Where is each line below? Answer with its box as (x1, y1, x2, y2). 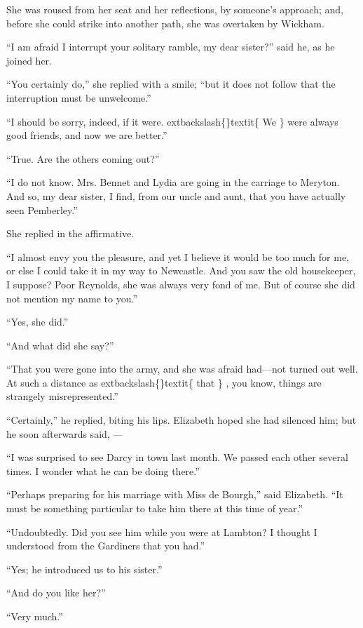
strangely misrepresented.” (6, 389, 118, 403)
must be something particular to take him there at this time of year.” (6, 501, 303, 516)
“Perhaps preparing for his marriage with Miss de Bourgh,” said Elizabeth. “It (6, 487, 343, 502)
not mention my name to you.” (6, 290, 138, 305)
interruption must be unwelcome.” (6, 90, 151, 105)
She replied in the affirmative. (6, 226, 135, 241)
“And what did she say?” (6, 338, 114, 352)
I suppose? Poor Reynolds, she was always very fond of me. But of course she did (6, 276, 355, 291)
